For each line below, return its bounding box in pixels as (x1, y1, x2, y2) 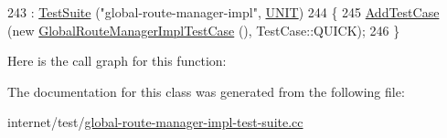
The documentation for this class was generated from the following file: (7, 81, 405, 101)
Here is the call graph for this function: (7, 51, 227, 70)
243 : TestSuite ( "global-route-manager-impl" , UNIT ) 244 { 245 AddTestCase (7, 3, 440, 21)
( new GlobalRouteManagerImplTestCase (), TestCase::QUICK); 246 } (7, 20, 400, 39)
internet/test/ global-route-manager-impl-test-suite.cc (7, 112, 303, 132)
